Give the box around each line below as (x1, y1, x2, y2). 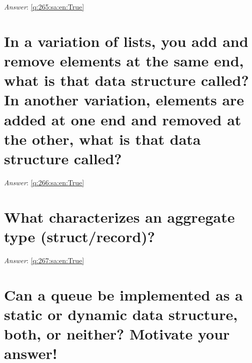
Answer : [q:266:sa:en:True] (4, 177, 84, 187)
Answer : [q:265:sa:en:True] (4, 1, 84, 11)
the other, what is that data (4, 128, 201, 149)
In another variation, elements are (4, 89, 244, 110)
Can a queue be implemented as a (4, 284, 243, 305)
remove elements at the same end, (4, 50, 244, 70)
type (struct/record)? (4, 226, 155, 246)
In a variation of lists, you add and (4, 30, 248, 51)
